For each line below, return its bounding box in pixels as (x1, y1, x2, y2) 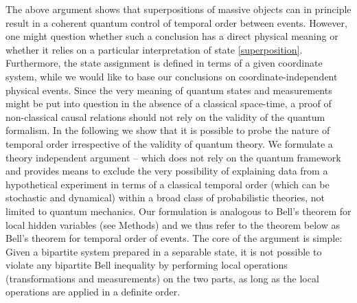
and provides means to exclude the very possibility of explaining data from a (5, 164, 328, 178)
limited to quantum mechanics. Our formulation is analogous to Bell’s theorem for (5, 203, 352, 218)
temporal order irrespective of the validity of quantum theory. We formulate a (5, 136, 333, 150)
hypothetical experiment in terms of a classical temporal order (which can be (5, 177, 330, 191)
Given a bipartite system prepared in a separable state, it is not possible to (5, 244, 322, 258)
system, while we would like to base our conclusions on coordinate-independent (5, 69, 338, 83)
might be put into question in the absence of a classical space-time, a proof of (5, 96, 332, 111)
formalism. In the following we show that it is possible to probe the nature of (5, 123, 330, 137)
